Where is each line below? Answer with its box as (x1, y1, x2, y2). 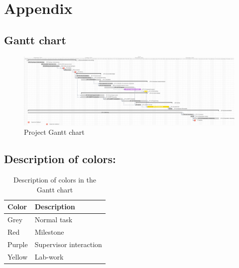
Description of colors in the (13, 175, 96, 185)
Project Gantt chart (24, 127, 85, 137)
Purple (7, 239, 28, 249)
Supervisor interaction (34, 239, 102, 249)
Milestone (34, 226, 64, 237)
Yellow (7, 251, 28, 262)
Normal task (34, 214, 73, 225)
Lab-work (34, 251, 64, 262)
